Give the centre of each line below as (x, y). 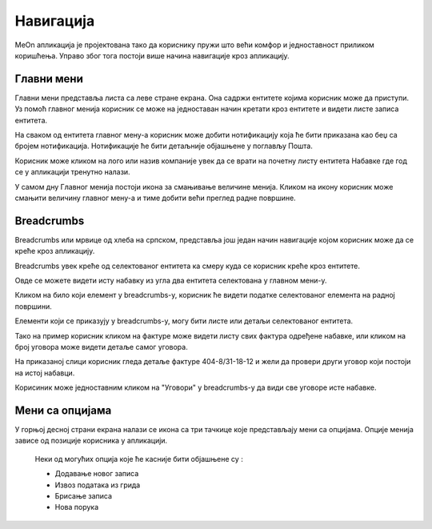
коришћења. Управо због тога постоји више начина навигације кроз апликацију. (152, 55)
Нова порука (77, 507)
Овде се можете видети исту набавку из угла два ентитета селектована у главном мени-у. (171, 281)
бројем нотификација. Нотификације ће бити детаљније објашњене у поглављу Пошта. (164, 146)
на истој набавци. (45, 373)
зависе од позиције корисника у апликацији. (91, 441)
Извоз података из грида (98, 485)
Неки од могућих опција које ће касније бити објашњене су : (139, 459)
